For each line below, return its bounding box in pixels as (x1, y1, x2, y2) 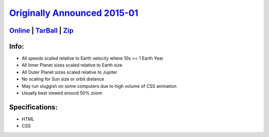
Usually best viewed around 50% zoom (21, 90, 103, 96)
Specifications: (9, 103, 58, 111)
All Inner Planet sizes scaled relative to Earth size (21, 62, 123, 68)
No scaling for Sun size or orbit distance (21, 76, 105, 82)
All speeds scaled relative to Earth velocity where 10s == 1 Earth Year (21, 55, 164, 62)
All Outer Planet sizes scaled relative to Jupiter (21, 69, 118, 75)
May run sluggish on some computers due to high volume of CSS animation (21, 83, 177, 89)
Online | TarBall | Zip (9, 26, 74, 35)
